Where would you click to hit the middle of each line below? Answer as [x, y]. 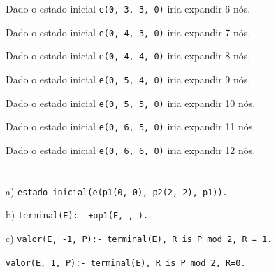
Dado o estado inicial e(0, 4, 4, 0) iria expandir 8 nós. [128, 56]
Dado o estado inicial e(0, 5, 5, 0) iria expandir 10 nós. [131, 103]
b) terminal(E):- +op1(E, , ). [77, 215]
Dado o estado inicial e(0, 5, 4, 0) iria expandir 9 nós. [128, 79]
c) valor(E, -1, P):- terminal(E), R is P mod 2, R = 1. [139, 238]
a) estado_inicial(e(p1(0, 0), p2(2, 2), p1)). [117, 191]
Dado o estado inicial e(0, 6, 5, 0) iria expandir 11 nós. [131, 126]
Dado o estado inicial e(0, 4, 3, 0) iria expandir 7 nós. [128, 32]
